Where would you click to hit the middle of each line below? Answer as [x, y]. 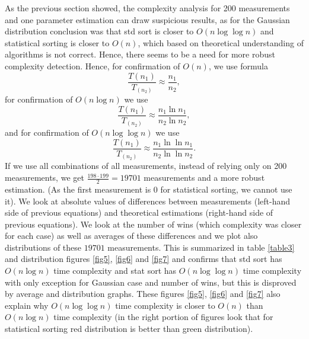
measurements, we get [44, 178]
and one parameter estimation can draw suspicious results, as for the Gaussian [147, 19]
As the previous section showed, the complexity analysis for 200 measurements [147, 8]
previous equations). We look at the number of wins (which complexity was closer [153, 224]
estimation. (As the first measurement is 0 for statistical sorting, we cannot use [149, 189]
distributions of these [43, 247]
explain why [27, 305]
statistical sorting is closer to [57, 42]
